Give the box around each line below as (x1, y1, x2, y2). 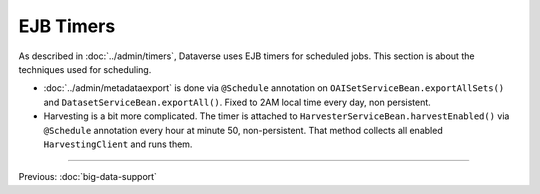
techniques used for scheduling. (18, 63, 152, 75)
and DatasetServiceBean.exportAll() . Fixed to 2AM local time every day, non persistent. (43, 96, 432, 108)
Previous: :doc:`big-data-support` (18, 171, 157, 183)
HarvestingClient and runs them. (43, 138, 193, 150)
